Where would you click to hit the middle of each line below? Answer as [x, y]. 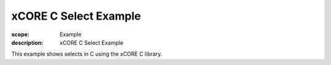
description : [27, 42]
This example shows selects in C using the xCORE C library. [87, 54]
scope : [21, 34]
